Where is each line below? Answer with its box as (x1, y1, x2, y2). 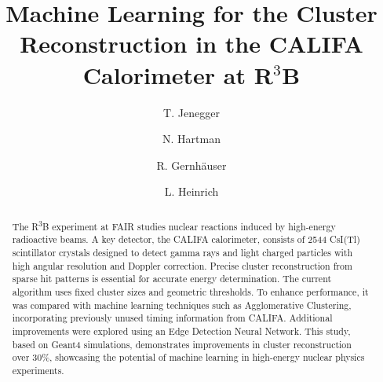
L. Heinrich (164, 183, 219, 200)
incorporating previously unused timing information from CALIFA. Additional (12, 311, 333, 325)
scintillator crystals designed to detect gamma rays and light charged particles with (12, 245, 353, 259)
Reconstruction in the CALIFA (20, 28, 363, 60)
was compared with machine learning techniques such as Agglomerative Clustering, (12, 298, 352, 311)
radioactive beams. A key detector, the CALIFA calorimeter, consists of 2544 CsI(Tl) (12, 233, 360, 246)
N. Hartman (162, 130, 221, 147)
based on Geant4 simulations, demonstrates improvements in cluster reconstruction (12, 337, 352, 351)
